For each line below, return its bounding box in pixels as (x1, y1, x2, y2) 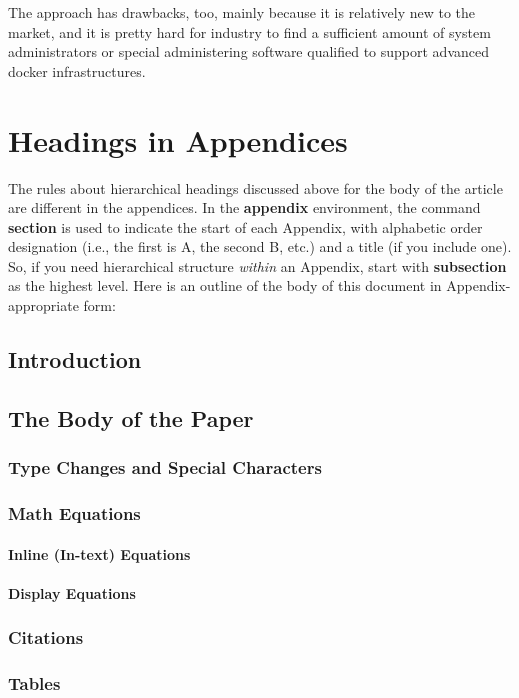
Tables (8, 671, 61, 696)
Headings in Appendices (8, 119, 348, 160)
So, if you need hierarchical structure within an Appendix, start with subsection (8, 255, 507, 276)
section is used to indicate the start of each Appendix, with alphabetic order (8, 216, 483, 237)
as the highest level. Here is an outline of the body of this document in (8, 275, 442, 296)
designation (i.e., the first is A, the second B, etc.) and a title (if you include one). (8, 236, 512, 257)
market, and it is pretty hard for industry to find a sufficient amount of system (8, 21, 491, 42)
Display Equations (8, 582, 136, 603)
